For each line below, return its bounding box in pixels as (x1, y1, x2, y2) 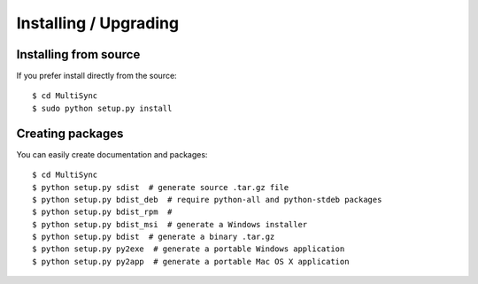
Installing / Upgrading (16, 13, 180, 33)
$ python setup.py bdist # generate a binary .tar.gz (32, 232, 275, 242)
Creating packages (16, 126, 124, 141)
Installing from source (16, 47, 141, 62)
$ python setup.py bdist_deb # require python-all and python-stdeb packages (32, 195, 382, 204)
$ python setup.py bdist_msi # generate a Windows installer (32, 219, 308, 229)
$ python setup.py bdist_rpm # (32, 207, 173, 217)
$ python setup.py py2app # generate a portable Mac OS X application (32, 257, 350, 266)
